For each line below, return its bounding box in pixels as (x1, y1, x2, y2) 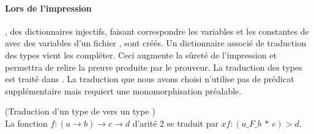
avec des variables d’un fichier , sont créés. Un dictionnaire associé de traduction (5, 37, 307, 49)
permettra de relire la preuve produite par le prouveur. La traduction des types (5, 60, 302, 73)
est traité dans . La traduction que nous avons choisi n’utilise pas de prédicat (5, 72, 294, 85)
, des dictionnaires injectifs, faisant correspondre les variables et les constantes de (5, 24, 309, 37)
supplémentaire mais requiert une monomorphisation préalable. (5, 84, 242, 97)
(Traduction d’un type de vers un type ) (5, 105, 155, 118)
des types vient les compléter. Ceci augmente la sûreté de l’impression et (5, 48, 277, 61)
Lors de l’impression (5, 1, 92, 14)
